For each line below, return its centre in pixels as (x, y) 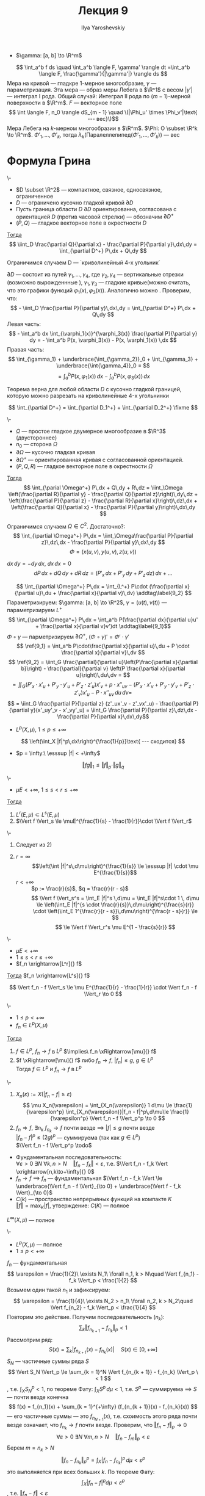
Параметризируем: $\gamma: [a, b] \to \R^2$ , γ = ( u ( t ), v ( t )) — (87, 602)
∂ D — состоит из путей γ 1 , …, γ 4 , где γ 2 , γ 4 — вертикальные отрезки (95, 275)
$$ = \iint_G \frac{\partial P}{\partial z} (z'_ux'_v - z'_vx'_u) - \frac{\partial (99, 703)
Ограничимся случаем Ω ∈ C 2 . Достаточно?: (66, 526)
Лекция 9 (103, 11)
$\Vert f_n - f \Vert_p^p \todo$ (54, 1146)
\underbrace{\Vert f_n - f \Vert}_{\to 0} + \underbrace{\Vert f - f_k (98, 1186)
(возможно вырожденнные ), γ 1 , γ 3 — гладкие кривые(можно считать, (99, 283)
